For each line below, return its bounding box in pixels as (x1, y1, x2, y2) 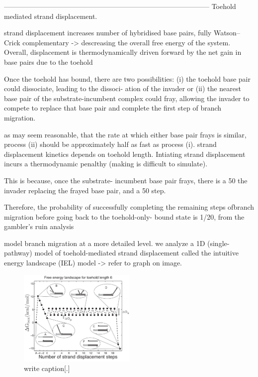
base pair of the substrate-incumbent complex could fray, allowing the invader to (4, 93, 250, 103)
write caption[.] (24, 363, 70, 374)
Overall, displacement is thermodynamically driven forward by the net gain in (4, 47, 242, 57)
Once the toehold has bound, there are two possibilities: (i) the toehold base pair (4, 73, 251, 84)
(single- (207, 238, 230, 248)
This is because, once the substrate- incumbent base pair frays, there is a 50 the (4, 175, 248, 185)
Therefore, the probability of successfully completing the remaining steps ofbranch (4, 202, 255, 212)
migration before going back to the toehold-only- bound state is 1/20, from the (4, 211, 245, 222)
